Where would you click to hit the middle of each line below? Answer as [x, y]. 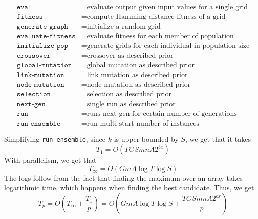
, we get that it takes [218, 139]
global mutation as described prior [141, 66]
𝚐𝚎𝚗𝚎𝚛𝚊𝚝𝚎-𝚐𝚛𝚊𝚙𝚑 [42, 27]
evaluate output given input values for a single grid [167, 7]
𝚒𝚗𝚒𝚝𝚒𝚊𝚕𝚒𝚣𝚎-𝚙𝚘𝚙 [42, 46]
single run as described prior [131, 104]
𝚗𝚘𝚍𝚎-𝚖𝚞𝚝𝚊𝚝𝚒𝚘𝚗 [40, 85]
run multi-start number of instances [143, 124]
